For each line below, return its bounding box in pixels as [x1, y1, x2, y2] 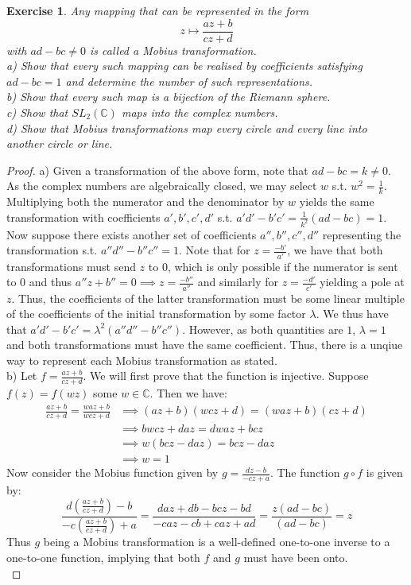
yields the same [299, 193, 374, 210]
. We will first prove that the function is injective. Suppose [83, 367, 369, 384]
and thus [29, 273, 72, 290]
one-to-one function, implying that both [6, 549, 200, 566]
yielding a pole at [320, 273, 405, 290]
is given [366, 464, 403, 481]
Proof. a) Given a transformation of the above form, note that [6, 161, 308, 178]
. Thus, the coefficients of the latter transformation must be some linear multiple [11, 289, 405, 306]
